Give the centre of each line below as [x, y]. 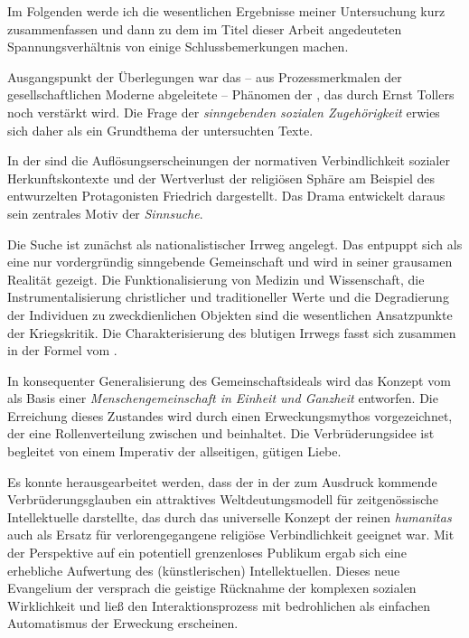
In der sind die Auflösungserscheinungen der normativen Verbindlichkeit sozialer [229, 160]
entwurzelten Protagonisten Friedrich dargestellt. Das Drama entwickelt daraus [226, 196]
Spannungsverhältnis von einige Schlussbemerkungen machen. [178, 47]
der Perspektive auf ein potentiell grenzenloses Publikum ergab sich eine [207, 553]
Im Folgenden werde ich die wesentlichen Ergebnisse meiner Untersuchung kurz [226, 11]
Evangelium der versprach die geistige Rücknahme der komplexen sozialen [212, 588]
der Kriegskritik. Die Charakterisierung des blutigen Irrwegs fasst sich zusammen [232, 332]
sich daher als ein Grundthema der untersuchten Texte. [160, 130]
